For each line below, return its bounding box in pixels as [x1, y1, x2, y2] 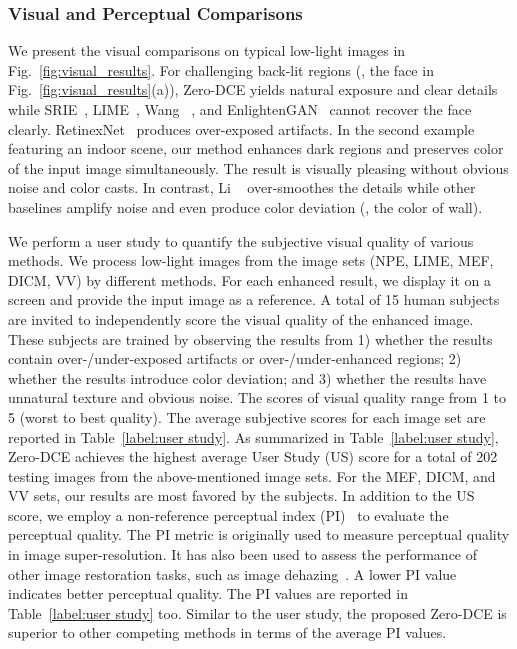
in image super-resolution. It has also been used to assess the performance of [8, 544, 478, 565]
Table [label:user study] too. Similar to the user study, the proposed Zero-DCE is [8, 602, 507, 623]
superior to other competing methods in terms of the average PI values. [8, 622, 447, 643]
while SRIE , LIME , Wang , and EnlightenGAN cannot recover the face [8, 99, 472, 119]
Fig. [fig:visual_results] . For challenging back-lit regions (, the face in [8, 59, 434, 80]
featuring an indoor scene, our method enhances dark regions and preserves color [8, 138, 504, 159]
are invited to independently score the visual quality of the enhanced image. [8, 308, 474, 329]
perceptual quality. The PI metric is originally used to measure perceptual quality [8, 524, 510, 545]
